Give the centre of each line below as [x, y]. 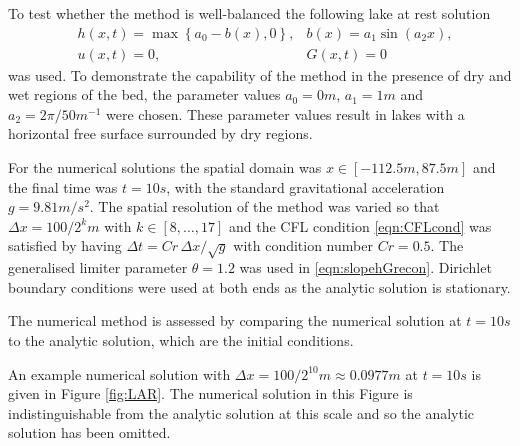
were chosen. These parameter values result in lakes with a [285, 113]
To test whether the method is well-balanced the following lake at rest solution [249, 13]
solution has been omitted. [89, 432]
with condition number [303, 245]
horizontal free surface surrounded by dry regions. [160, 133]
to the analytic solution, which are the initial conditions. [181, 339]
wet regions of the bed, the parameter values [144, 94]
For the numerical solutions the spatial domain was [165, 167]
